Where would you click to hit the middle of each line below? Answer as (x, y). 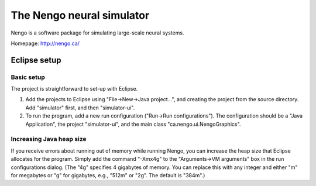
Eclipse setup (36, 60)
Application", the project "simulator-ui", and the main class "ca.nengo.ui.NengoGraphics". (133, 124)
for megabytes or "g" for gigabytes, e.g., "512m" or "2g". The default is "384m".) (108, 175)
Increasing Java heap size (49, 139)
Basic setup (28, 77)
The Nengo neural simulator (80, 15)
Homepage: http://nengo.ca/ (45, 43)
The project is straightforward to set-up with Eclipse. (74, 89)
